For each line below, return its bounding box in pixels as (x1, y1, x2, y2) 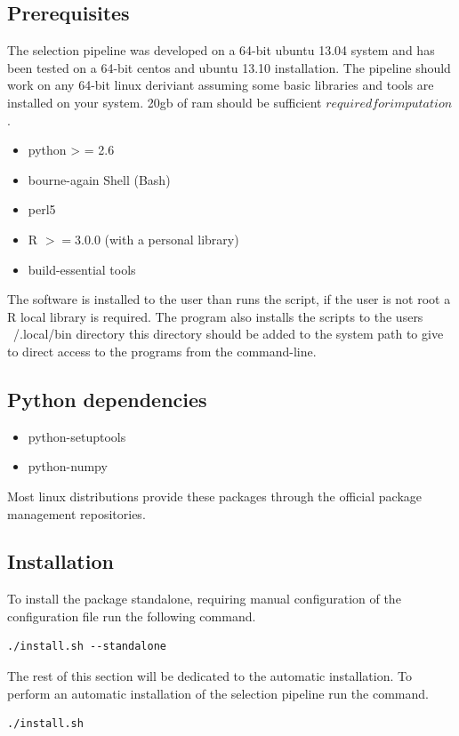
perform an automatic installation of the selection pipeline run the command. (7, 684, 429, 702)
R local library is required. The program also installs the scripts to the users (7, 307, 423, 325)
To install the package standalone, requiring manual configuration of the (7, 589, 401, 608)
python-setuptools (28, 427, 126, 445)
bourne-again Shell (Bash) (28, 170, 171, 188)
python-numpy (28, 457, 108, 476)
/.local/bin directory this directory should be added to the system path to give (12, 324, 444, 343)
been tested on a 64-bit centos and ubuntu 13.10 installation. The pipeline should (7, 58, 451, 76)
